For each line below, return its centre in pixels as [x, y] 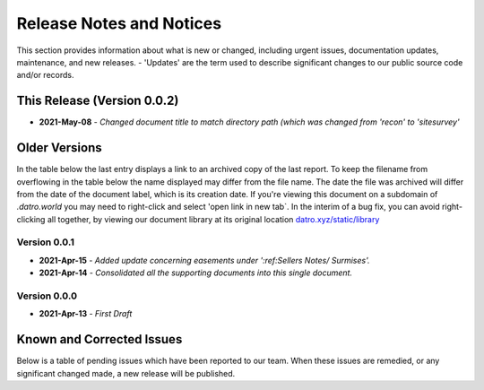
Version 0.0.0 [47, 296]
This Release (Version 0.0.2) [98, 101]
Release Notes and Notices [119, 23]
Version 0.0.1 [46, 242]
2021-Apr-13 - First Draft [86, 314]
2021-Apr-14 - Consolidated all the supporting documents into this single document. [196, 273]
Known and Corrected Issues [99, 339]
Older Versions [59, 148]
